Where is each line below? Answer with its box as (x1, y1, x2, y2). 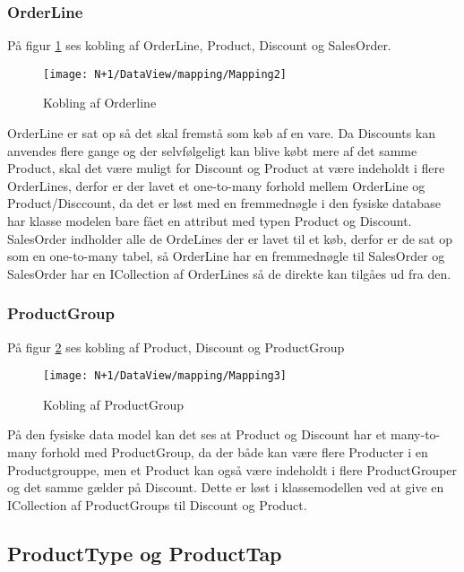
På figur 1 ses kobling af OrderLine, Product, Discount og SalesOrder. (7, 36, 391, 55)
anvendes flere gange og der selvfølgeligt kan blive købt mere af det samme (7, 141, 417, 160)
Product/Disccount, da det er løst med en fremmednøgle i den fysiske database (7, 194, 441, 212)
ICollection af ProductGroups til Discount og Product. (7, 495, 307, 514)
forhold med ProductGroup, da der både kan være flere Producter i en (41, 443, 428, 462)
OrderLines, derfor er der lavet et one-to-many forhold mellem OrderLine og (7, 176, 425, 195)
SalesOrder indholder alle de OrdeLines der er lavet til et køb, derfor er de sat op (7, 229, 452, 247)
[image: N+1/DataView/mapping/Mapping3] (43, 369, 288, 383)
